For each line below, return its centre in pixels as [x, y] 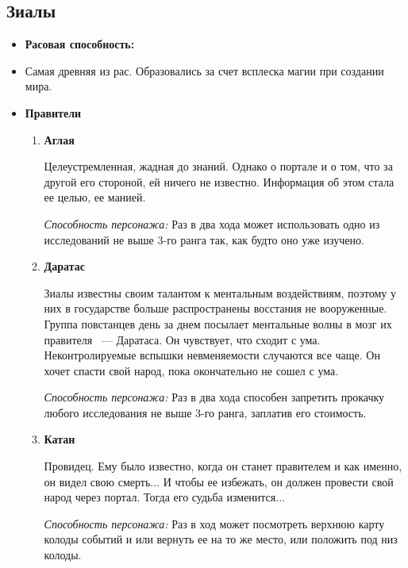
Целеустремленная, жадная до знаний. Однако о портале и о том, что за [218, 166]
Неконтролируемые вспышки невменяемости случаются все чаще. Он [212, 355]
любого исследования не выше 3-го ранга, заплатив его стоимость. [205, 412]
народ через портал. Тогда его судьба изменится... [164, 497]
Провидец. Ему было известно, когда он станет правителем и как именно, [223, 466]
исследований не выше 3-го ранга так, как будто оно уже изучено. [204, 239]
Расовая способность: [80, 44]
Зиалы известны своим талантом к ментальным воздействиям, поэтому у [220, 292]
